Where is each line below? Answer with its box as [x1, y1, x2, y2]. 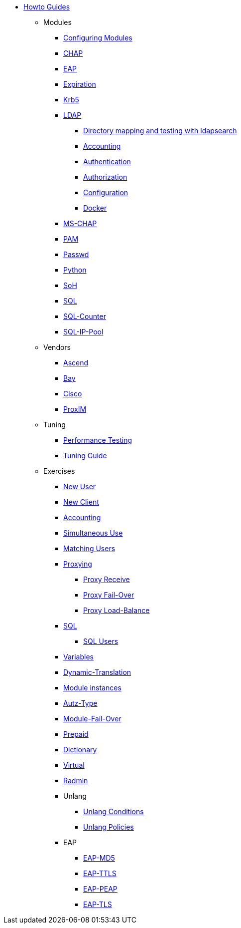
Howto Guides [23, 2, 70, 11]
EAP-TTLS [83, 869, 117, 878]
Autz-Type [63, 699, 98, 707]
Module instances [63, 683, 121, 692]
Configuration [83, 188, 128, 197]
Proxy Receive [83, 575, 130, 584]
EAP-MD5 [83, 854, 115, 862]
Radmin [63, 776, 88, 785]
